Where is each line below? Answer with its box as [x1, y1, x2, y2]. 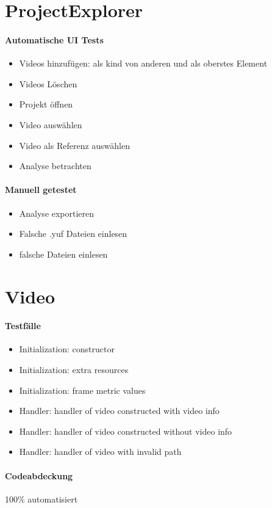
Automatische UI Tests [5, 33, 104, 46]
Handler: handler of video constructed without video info [19, 424, 232, 437]
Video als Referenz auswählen [19, 139, 130, 151]
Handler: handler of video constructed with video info [19, 404, 220, 417]
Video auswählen [19, 118, 82, 131]
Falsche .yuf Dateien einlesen [19, 227, 127, 240]
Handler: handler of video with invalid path [19, 445, 182, 458]
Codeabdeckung [5, 469, 73, 482]
